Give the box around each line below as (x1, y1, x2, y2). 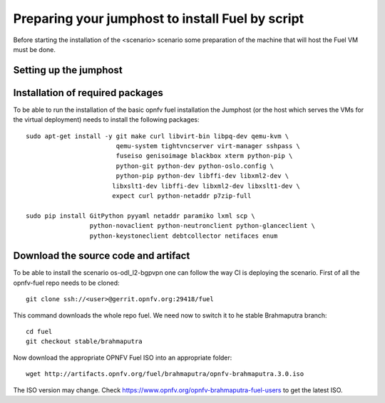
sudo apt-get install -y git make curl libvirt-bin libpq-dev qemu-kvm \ (26, 132, 289, 140)
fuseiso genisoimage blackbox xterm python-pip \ (115, 152, 293, 160)
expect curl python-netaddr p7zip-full (111, 192, 252, 199)
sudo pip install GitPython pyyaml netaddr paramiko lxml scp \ (26, 211, 256, 220)
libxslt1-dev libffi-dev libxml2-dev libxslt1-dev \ (111, 182, 301, 190)
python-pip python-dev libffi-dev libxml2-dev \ (115, 172, 289, 180)
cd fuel (26, 328, 53, 336)
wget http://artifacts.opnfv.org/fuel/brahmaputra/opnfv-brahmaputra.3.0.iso (26, 370, 304, 378)
